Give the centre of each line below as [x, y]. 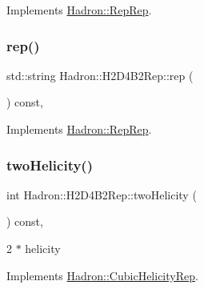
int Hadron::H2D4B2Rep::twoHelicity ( [102, 194]
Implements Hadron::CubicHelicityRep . [102, 275]
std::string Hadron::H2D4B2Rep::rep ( [100, 75]
